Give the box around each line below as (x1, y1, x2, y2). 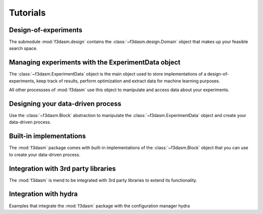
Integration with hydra (9, 190, 78, 198)
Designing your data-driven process (9, 99, 122, 108)
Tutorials (9, 7, 46, 18)
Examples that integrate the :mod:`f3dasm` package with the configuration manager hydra (9, 203, 190, 209)
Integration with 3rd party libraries (9, 164, 116, 173)
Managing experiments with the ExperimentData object (9, 58, 181, 67)
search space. (9, 45, 38, 51)
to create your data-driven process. (9, 152, 80, 157)
